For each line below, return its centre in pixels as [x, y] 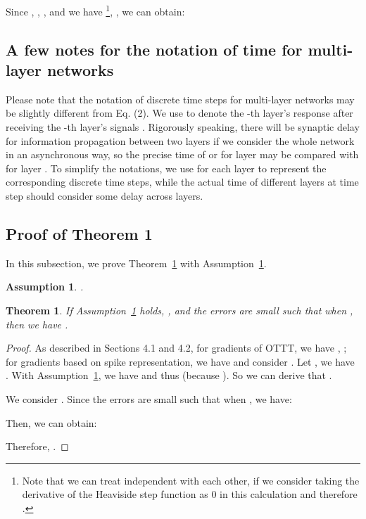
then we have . [37, 324]
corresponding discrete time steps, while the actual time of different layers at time [182, 182]
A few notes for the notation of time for [154, 49]
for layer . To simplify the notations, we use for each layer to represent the [166, 168]
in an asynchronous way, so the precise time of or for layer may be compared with [182, 154]
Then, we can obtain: [51, 422]
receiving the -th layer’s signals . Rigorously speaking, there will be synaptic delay [183, 127]
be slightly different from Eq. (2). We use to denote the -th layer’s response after [179, 113]
